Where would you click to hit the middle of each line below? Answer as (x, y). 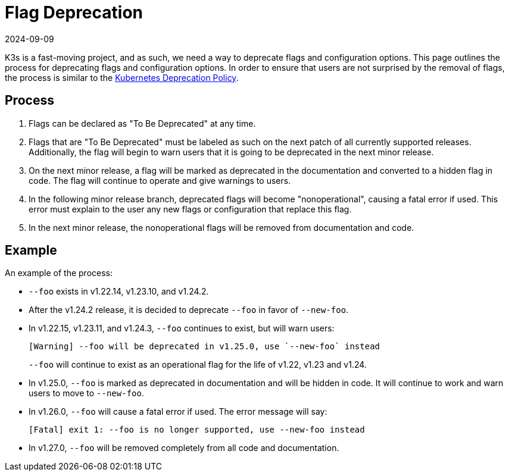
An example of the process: (59, 273)
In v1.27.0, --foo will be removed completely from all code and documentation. (184, 448)
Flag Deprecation (74, 12)
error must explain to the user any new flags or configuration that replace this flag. (190, 209)
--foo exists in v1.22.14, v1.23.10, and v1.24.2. (119, 292)
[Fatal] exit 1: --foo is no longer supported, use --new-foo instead (197, 430)
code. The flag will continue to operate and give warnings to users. (160, 180)
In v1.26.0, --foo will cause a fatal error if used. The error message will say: (178, 412)
